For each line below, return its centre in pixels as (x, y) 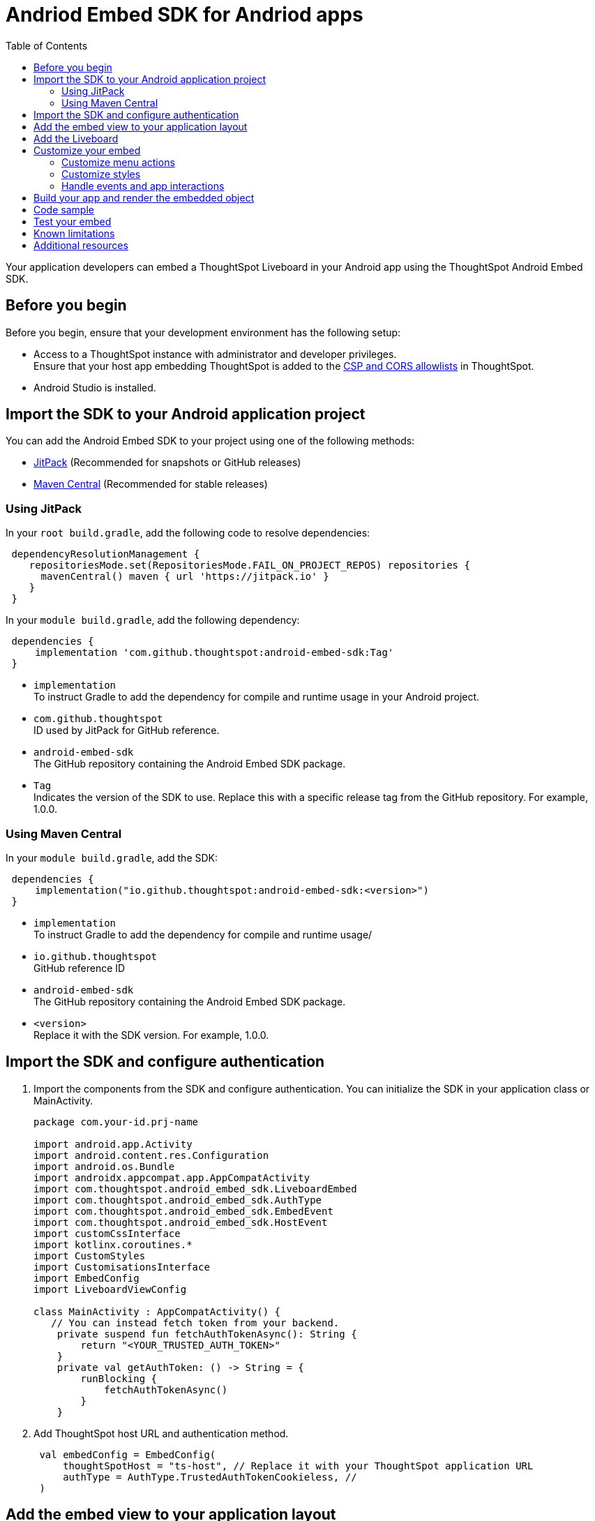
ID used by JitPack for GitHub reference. (127, 730)
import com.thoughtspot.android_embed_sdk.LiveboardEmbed (195, 1189)
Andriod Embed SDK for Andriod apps (184, 15)
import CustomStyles (90, 1256)
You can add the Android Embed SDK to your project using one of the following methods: (210, 441)
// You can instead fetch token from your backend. (195, 1323)
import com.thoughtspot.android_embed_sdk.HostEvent (181, 1222)
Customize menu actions (118, 162)
